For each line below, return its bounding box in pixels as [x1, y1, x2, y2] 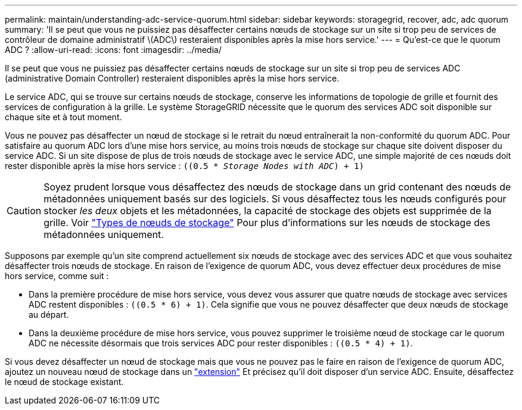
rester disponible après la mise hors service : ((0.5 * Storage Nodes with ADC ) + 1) [5, 161, 364, 171]
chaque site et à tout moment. [5, 112, 122, 122]
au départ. [29, 309, 69, 320]
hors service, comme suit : [5, 271, 109, 281]
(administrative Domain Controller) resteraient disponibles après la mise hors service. [5, 73, 340, 83]
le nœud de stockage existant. [5, 377, 124, 387]
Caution [7, 205, 42, 217]
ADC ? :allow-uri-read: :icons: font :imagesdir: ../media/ [5, 45, 222, 55]
